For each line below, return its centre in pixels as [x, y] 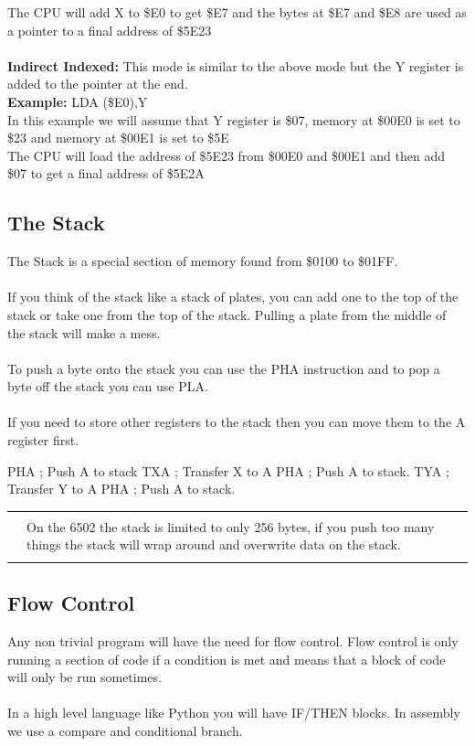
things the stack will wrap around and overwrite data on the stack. [214, 544]
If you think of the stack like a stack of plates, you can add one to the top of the [233, 297]
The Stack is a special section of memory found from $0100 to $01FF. [203, 261]
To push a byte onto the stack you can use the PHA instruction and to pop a [224, 368]
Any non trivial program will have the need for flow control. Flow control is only [233, 641]
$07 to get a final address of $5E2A [106, 173]
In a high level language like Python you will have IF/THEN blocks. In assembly [234, 713]
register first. [43, 440]
